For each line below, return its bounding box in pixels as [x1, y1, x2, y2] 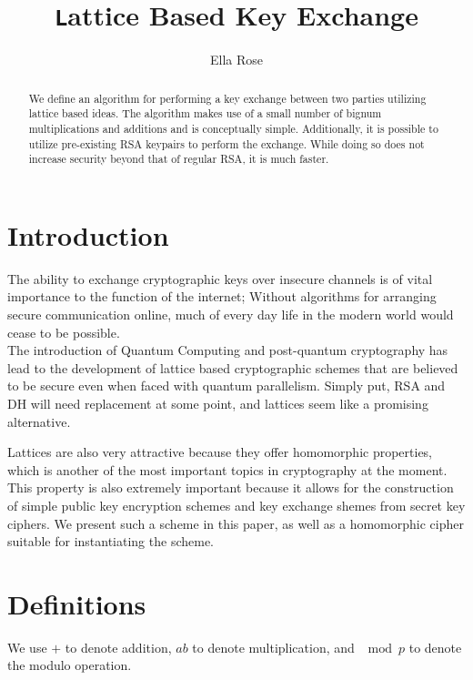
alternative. [7, 411, 71, 431]
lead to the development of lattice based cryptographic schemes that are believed [7, 358, 458, 377]
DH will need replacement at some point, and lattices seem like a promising [7, 394, 428, 413]
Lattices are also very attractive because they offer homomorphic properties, [7, 442, 433, 462]
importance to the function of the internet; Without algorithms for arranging [7, 287, 437, 306]
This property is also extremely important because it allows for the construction [7, 478, 454, 497]
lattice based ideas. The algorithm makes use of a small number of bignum [28, 106, 382, 121]
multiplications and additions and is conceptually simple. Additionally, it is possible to [28, 120, 438, 136]
